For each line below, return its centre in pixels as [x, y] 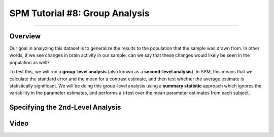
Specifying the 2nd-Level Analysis [65, 107]
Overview [25, 36]
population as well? [30, 62]
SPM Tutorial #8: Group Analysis [79, 13]
